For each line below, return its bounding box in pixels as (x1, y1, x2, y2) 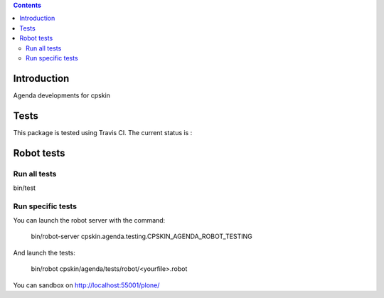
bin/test (13, 183, 36, 192)
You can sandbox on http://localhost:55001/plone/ (13, 281, 160, 289)
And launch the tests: (13, 248, 76, 257)
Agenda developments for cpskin (13, 91, 110, 100)
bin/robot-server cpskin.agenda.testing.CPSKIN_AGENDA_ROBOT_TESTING (31, 232, 252, 241)
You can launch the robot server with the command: (13, 216, 166, 225)
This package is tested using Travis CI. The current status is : (13, 128, 193, 137)
